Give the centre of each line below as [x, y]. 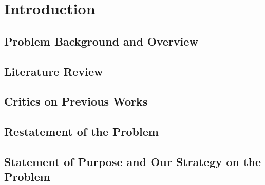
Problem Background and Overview [101, 41]
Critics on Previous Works [76, 101]
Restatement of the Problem [81, 131]
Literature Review [54, 71]
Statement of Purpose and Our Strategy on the [132, 161]
